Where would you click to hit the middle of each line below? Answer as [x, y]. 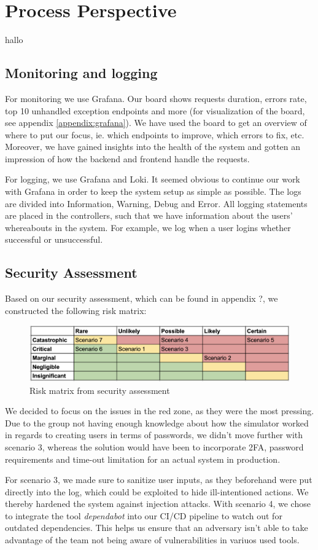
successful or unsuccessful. [54, 239]
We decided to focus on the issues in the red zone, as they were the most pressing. [160, 411]
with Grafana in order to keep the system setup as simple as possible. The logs [153, 191]
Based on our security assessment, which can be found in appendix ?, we [142, 298]
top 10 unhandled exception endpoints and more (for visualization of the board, [155, 110]
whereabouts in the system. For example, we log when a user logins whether [148, 227]
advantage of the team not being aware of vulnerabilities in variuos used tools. [152, 540]
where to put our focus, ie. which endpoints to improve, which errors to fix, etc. [155, 134]
